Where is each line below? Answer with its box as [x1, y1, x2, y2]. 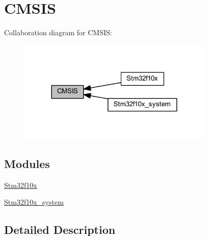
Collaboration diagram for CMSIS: [4, 27, 112, 38]
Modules [4, 156, 50, 172]
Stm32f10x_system [4, 197, 64, 207]
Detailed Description [4, 222, 116, 237]
